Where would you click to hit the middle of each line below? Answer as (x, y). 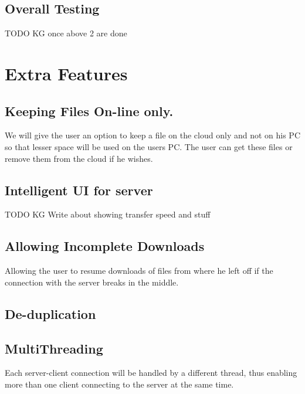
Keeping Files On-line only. (89, 111)
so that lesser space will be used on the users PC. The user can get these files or (149, 146)
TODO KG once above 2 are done (66, 33)
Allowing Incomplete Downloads (105, 246)
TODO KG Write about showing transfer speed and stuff (108, 214)
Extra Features (66, 73)
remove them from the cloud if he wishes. (79, 158)
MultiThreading (54, 348)
